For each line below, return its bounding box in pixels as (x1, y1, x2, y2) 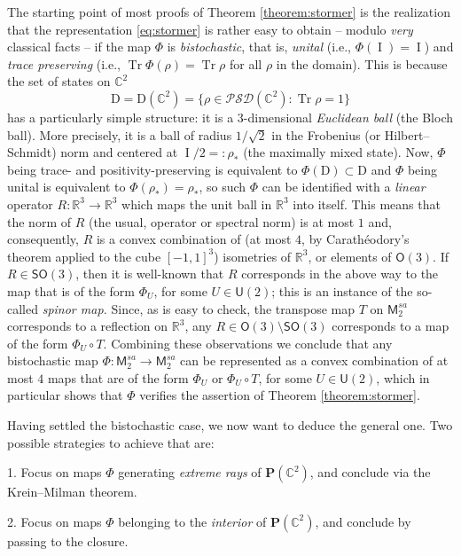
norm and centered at (60, 143, 178, 161)
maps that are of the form (47, 368, 189, 387)
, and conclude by (315, 512, 411, 530)
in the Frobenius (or (271, 125, 381, 144)
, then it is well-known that (75, 264, 224, 283)
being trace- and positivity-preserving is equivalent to (7, 160, 298, 178)
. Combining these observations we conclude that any (103, 333, 393, 352)
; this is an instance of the (271, 281, 413, 300)
